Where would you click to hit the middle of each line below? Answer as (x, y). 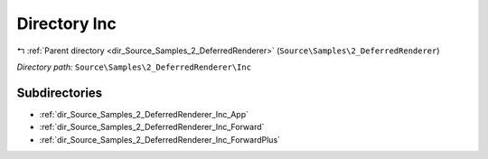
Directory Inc (66, 23)
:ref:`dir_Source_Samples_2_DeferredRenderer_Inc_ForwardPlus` (160, 139)
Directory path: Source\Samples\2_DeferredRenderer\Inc (134, 67)
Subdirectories (60, 93)
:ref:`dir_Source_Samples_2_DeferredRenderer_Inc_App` (144, 114)
